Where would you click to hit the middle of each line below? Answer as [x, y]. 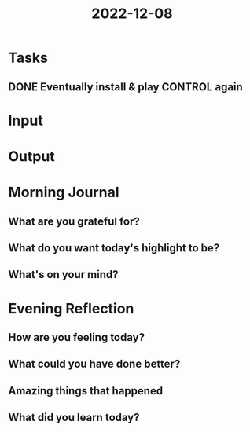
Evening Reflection [71, 308]
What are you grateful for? [74, 221]
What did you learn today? [74, 417]
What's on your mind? [64, 275]
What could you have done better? [94, 364]
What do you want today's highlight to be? [114, 248]
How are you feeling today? [77, 337]
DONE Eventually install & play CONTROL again [126, 87]
